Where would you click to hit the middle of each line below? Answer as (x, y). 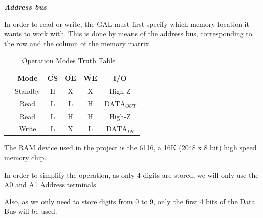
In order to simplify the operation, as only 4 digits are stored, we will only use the (131, 174)
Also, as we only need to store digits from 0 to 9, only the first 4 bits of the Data (130, 201)
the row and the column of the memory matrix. (78, 43)
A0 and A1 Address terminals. (51, 184)
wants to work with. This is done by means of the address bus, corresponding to (128, 34)
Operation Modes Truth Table (69, 60)
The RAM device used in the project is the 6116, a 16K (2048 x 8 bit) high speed (130, 148)
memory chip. (25, 158)
